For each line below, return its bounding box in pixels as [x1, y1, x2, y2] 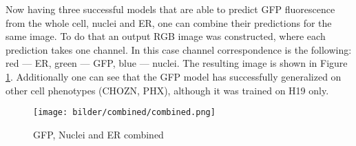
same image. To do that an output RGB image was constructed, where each [6, 29, 326, 43]
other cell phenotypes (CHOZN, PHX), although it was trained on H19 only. [6, 83, 329, 97]
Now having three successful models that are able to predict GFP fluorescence [6, 2, 335, 16]
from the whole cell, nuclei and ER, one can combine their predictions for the [6, 15, 332, 30]
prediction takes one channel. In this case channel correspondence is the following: [6, 42, 352, 56]
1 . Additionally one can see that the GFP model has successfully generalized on [6, 69, 342, 83]
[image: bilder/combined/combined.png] [33, 107, 216, 118]
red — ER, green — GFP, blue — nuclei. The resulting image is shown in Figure [6, 56, 348, 70]
